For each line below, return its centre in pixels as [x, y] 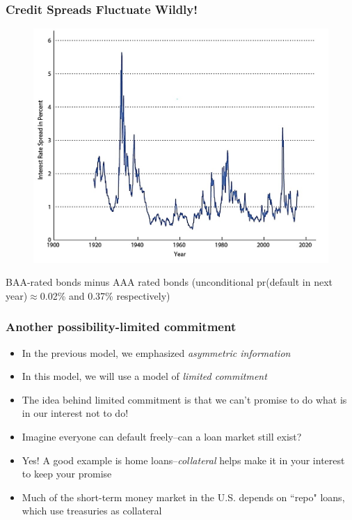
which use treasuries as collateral [92, 511]
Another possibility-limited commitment [121, 327]
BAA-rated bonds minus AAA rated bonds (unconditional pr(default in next [169, 282]
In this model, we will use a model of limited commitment [144, 376]
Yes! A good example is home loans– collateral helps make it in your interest [183, 460]
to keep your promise [67, 474]
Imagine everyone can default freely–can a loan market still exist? [162, 437]
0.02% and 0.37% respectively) [105, 295]
